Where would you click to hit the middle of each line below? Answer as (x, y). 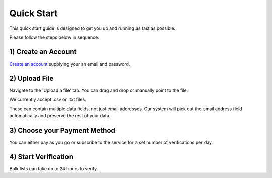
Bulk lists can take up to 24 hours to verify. (54, 168)
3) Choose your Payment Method (62, 130)
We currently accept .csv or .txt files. (48, 100)
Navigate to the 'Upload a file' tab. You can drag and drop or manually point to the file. (99, 90)
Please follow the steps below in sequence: (54, 37)
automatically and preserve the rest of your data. (60, 115)
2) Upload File (31, 78)
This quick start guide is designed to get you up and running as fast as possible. (92, 28)
